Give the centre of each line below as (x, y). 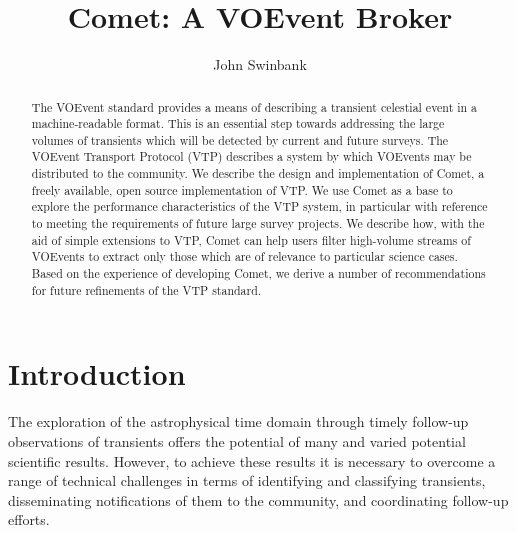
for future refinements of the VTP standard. (146, 289)
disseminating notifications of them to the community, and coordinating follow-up (258, 499)
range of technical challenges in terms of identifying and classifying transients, (247, 480)
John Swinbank (260, 64)
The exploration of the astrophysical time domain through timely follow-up (238, 421)
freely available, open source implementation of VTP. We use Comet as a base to (242, 189)
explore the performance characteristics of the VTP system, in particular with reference (259, 206)
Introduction (97, 373)
